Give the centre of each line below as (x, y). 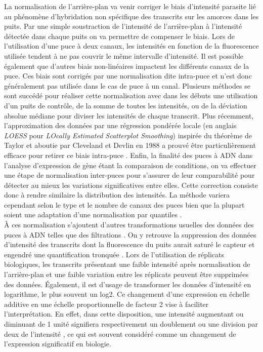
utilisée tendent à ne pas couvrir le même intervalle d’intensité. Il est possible (124, 55)
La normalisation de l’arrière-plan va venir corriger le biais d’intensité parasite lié (130, 6)
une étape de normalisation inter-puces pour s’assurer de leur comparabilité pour (129, 175)
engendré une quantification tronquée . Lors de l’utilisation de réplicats (114, 254)
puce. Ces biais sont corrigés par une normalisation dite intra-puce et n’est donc (128, 76)
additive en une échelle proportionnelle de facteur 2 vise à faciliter (106, 304)
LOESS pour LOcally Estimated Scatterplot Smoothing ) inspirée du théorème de (128, 135)
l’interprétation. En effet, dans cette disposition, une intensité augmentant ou (124, 314)
